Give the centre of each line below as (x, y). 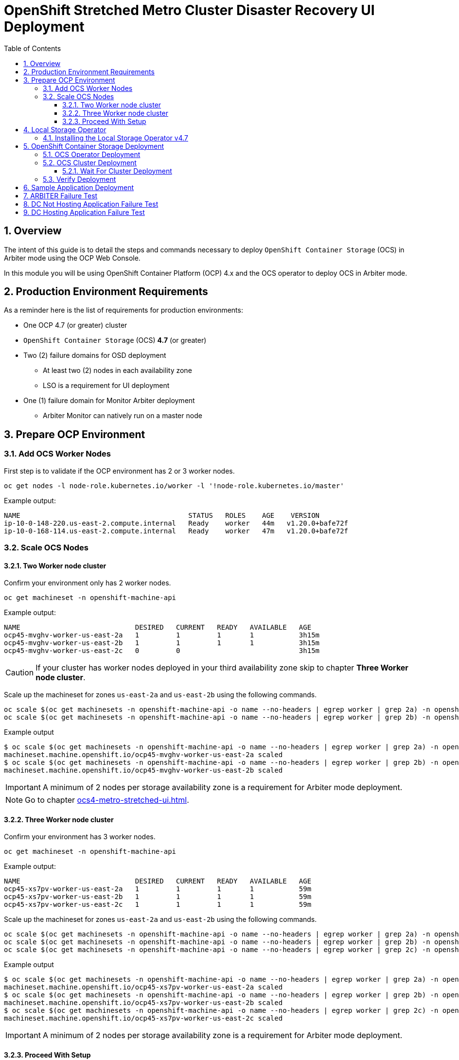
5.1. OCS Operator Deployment (92, 154)
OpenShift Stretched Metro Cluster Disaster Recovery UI (189, 10)
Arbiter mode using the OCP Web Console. (72, 258)
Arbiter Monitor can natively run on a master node (123, 416)
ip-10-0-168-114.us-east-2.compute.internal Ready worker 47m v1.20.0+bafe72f (176, 531)
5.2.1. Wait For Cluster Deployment (117, 171)
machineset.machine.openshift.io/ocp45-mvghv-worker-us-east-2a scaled (143, 755)
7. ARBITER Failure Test (61, 195)
